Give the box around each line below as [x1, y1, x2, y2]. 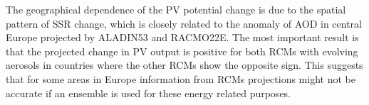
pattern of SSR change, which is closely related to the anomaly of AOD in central [6, 16, 362, 31]
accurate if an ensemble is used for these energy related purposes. [6, 85, 291, 100]
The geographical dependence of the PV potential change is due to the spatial [6, 2, 346, 16]
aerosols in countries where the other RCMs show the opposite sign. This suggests [6, 57, 363, 72]
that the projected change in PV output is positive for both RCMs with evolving [6, 43, 358, 58]
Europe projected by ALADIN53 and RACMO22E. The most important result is [6, 30, 359, 45]
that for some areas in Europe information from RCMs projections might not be [6, 71, 355, 86]
